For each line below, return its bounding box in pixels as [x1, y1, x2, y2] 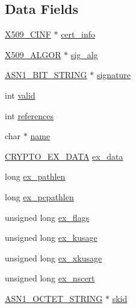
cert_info [61, 28, 95, 41]
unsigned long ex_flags [5, 211, 90, 223]
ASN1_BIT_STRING [5, 68, 87, 81]
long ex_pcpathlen [5, 190, 74, 203]
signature [96, 68, 131, 81]
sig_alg [70, 48, 98, 61]
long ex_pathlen [5, 170, 66, 183]
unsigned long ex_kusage [5, 231, 97, 244]
